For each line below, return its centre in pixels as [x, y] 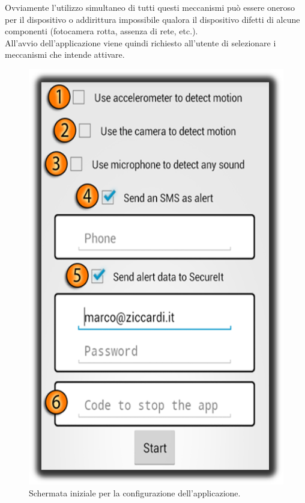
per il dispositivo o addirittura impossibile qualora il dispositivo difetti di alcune [152, 19]
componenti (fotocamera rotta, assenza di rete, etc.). [101, 31]
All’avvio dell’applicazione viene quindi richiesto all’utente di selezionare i [140, 42]
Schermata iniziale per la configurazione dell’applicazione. [135, 492]
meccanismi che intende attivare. [65, 54]
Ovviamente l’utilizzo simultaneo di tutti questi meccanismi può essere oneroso [150, 7]
